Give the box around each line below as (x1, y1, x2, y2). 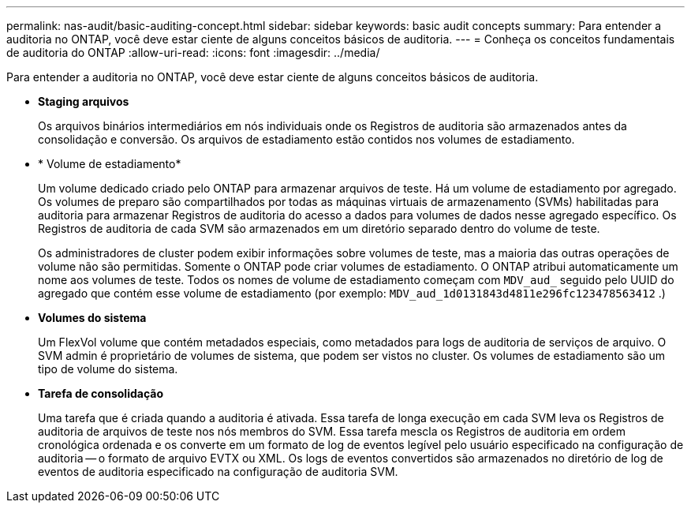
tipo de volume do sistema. (38, 362, 178, 376)
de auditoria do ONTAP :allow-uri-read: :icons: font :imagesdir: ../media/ (6, 46, 380, 59)
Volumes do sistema (38, 311, 147, 324)
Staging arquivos (38, 95, 129, 108)
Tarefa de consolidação (38, 387, 163, 400)
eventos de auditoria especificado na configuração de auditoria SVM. (38, 465, 398, 478)
